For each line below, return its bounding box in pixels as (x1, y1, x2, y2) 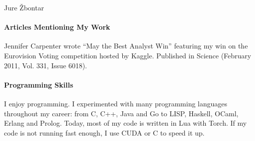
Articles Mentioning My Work (4, 22, 110, 32)
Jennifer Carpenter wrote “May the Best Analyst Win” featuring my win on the (4, 41, 248, 51)
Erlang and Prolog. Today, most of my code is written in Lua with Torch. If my (4, 118, 247, 128)
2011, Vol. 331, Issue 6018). (4, 60, 87, 70)
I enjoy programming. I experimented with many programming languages (4, 98, 228, 108)
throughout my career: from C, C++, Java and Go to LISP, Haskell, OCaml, (4, 108, 239, 118)
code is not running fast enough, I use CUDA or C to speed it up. (4, 127, 205, 138)
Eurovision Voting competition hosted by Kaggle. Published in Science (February (4, 50, 252, 60)
